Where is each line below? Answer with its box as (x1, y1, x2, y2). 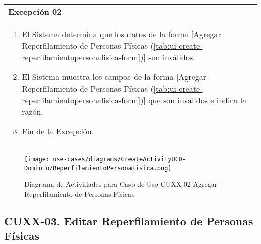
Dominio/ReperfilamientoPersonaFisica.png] (24, 164, 172, 172)
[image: (24, 156, 50, 163)
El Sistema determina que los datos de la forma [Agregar (22, 28, 221, 40)
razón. (22, 106, 43, 117)
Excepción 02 (8, 6, 62, 17)
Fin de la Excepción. (22, 125, 94, 137)
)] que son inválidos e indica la (140, 94, 247, 106)
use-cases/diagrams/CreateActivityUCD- (53, 156, 186, 163)
